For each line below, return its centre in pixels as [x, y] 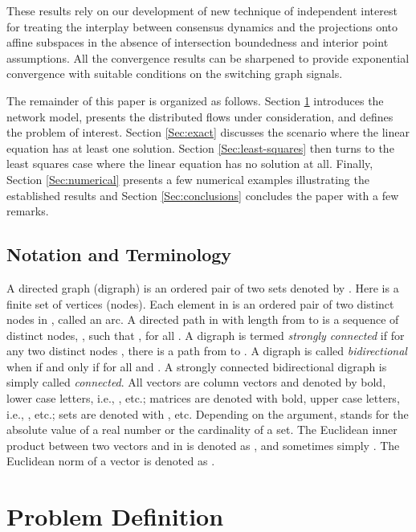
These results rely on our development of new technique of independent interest [202, 10]
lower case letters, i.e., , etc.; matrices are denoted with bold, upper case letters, [203, 398]
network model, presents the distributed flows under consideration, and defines [200, 116]
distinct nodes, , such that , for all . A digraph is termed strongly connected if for [206, 335]
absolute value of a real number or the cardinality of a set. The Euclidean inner [202, 430]
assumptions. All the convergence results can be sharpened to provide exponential [208, 57]
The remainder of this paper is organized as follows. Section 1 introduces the [195, 100]
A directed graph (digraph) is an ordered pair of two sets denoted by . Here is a [203, 287]
